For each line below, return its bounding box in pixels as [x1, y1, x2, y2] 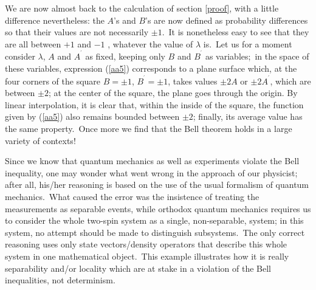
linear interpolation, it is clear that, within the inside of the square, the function [5, 98, 304, 111]
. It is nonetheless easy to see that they [162, 26, 309, 38]
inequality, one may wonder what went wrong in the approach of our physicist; [5, 166, 298, 179]
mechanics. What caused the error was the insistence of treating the [5, 190, 259, 202]
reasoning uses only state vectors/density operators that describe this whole [5, 238, 287, 250]
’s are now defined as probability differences [145, 13, 308, 26]
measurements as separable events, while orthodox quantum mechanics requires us [5, 202, 311, 215]
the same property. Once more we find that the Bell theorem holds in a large [5, 122, 292, 135]
